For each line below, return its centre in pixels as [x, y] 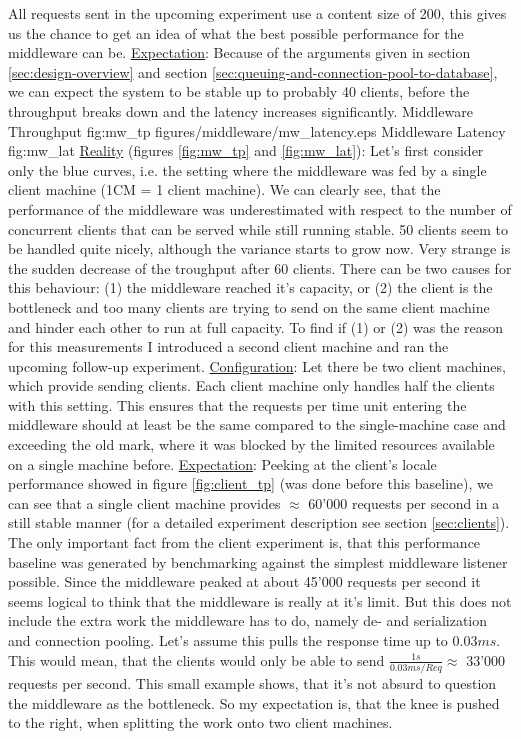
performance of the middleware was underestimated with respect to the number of [260, 208]
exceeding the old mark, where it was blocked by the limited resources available [251, 444]
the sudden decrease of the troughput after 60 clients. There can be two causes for [260, 267]
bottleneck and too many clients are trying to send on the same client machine [249, 306]
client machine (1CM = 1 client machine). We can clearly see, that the [224, 189]
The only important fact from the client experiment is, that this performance [244, 542]
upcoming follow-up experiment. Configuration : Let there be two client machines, [257, 365]
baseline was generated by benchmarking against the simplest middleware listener [258, 561]
